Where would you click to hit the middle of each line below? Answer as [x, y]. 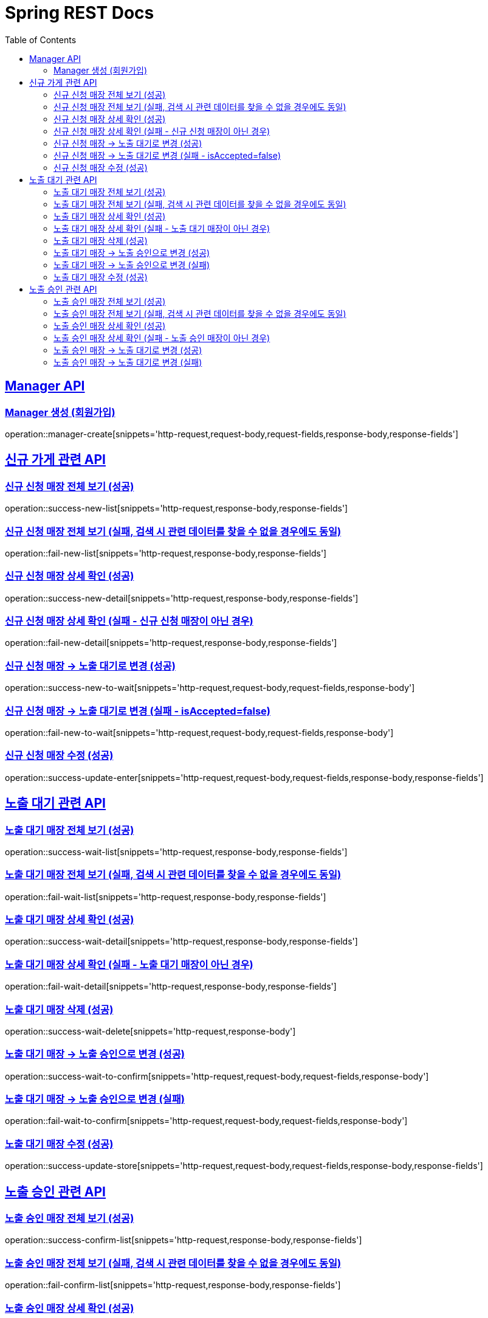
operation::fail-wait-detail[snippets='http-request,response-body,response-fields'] [171, 987]
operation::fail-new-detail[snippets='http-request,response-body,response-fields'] [171, 643]
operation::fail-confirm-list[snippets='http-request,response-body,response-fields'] [173, 1285]
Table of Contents [41, 40]
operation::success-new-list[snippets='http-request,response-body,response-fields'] [177, 508]
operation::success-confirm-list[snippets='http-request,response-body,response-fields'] [184, 1240]
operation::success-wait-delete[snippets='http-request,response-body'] [150, 1031]
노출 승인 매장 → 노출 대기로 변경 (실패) [128, 362]
